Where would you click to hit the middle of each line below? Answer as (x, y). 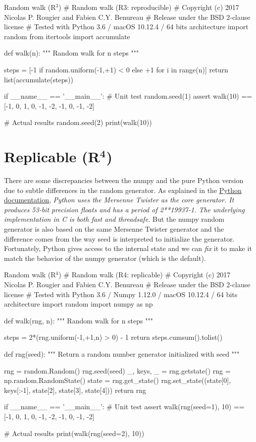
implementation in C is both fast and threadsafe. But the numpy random (114, 219)
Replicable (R (52, 157)
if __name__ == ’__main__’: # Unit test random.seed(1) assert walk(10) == (128, 96)
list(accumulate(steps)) (39, 79)
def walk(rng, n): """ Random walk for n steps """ (78, 320)
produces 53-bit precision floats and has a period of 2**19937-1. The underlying (124, 209)
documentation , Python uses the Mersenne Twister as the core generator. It (119, 200)
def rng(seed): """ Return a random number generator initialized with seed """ (122, 353)
